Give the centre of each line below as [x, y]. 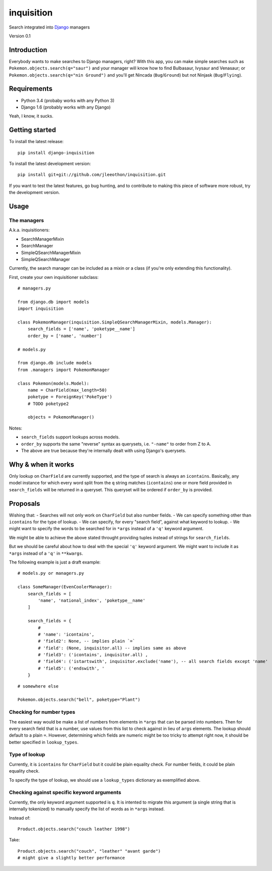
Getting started [32, 130]
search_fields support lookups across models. [70, 437]
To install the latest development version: [50, 163]
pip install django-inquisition [56, 153]
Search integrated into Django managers [49, 27]
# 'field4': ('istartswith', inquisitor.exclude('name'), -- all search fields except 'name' [153, 661]
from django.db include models [55, 363]
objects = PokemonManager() [61, 417]
